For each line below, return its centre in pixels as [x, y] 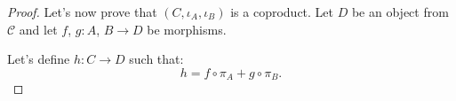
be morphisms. [187, 29]
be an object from [400, 12]
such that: [156, 59]
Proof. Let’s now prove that [82, 12]
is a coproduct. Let [282, 12]
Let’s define [39, 59]
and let [38, 29]
